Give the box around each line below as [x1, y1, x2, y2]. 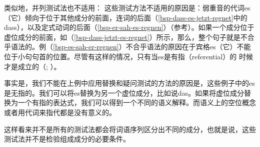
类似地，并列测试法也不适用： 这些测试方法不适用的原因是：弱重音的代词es [4, 2, 250, 12]
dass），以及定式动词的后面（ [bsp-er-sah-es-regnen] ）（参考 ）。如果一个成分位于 [4, 22, 254, 32]
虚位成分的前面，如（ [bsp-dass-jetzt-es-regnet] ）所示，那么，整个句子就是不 [4, 31, 247, 42]
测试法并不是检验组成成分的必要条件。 [4, 134, 130, 144]
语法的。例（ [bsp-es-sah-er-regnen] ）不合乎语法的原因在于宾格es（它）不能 [10, 41, 251, 52]
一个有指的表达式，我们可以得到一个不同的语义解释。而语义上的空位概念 [17, 97, 256, 108]
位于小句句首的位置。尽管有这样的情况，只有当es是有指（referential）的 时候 [4, 51, 253, 61]
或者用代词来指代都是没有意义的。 [4, 107, 116, 117]
